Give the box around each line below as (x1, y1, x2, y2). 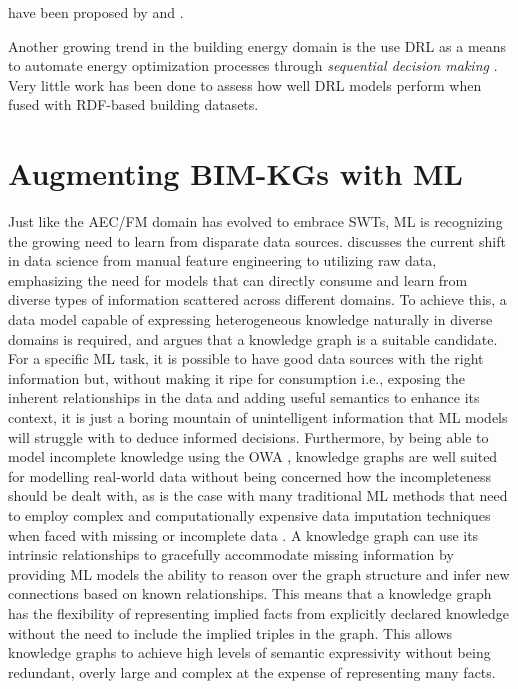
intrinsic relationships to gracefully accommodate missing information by (8, 544, 454, 565)
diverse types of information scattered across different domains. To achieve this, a (8, 289, 507, 310)
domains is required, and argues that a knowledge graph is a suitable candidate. (8, 328, 498, 349)
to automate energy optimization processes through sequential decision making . (8, 55, 498, 76)
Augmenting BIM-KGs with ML (8, 153, 463, 194)
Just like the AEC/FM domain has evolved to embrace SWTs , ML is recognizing (8, 211, 503, 232)
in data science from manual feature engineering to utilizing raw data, (8, 250, 437, 271)
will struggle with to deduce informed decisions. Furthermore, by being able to (8, 426, 489, 447)
